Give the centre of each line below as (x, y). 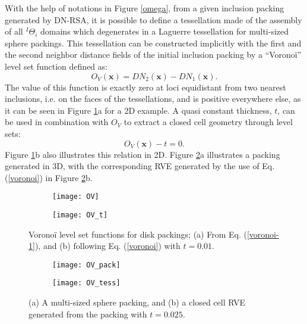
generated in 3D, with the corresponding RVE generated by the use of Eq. (140, 166)
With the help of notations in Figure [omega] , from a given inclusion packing (145, 8)
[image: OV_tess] (86, 283)
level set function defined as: (56, 66)
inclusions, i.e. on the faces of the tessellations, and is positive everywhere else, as (153, 99)
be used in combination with (57, 122)
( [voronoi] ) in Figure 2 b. (49, 177)
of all (14, 31)
